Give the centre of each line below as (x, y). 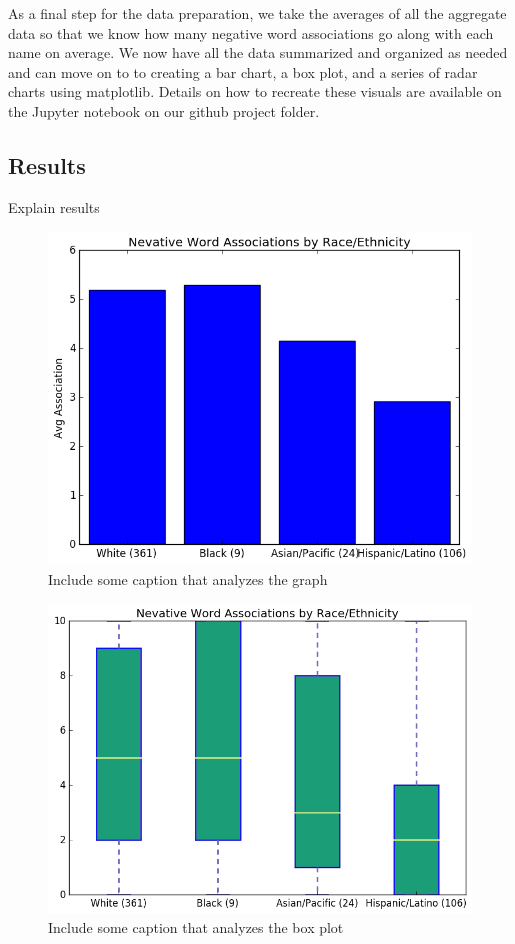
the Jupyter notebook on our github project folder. (164, 110)
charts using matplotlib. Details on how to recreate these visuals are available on (255, 91)
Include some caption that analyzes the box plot (196, 927)
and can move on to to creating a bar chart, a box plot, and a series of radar (243, 71)
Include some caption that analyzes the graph (188, 578)
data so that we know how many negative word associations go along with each (251, 32)
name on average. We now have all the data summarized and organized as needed (258, 52)
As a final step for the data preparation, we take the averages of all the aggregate (257, 13)
